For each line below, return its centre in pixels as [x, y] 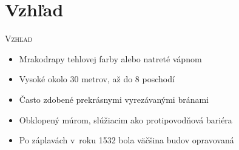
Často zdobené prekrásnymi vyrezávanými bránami [114, 99]
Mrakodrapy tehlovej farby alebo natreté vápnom [110, 58]
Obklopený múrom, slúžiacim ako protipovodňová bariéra [126, 119]
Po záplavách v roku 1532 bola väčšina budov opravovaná [126, 140]
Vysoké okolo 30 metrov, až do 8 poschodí [97, 79]
